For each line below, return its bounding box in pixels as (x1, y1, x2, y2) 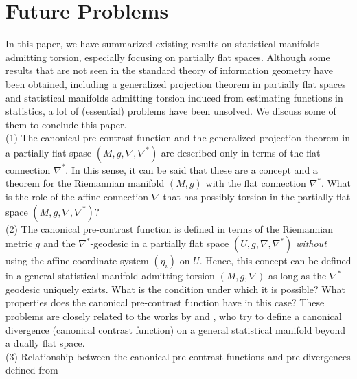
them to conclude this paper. (5, 117, 127, 131)
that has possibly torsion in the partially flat (163, 189, 351, 204)
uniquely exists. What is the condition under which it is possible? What (43, 282, 345, 296)
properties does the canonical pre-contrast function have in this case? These (5, 295, 325, 310)
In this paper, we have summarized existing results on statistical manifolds (5, 36, 320, 51)
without (296, 236, 327, 251)
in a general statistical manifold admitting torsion (5, 268, 215, 283)
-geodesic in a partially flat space (90, 236, 229, 251)
